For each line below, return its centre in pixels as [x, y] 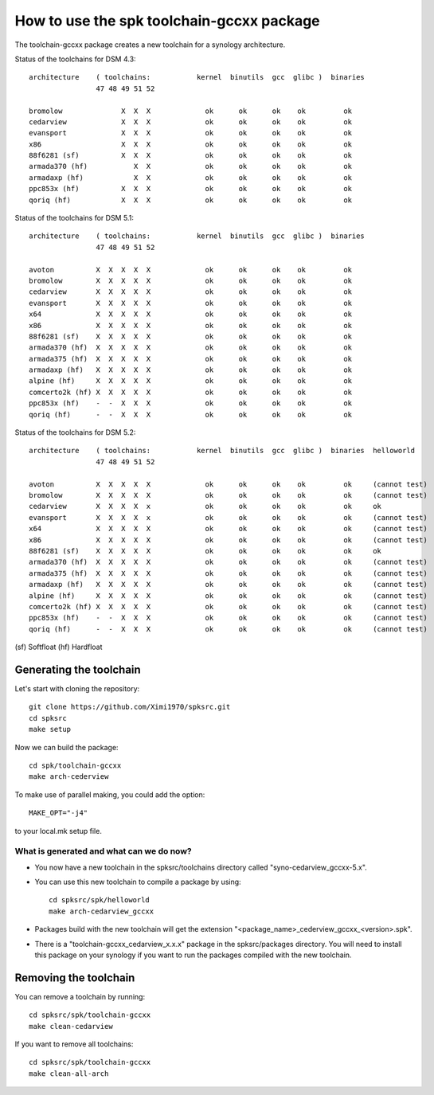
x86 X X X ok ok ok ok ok [191, 144]
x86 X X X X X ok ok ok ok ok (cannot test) [228, 540]
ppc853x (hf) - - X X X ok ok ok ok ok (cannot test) [228, 618]
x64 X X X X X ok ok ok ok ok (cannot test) [228, 529]
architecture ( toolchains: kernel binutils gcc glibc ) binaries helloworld [222, 451]
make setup [50, 729]
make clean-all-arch [69, 1073]
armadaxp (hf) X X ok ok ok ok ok [191, 178]
